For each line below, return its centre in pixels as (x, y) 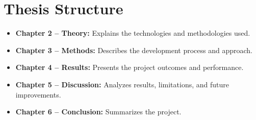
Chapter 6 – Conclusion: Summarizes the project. (98, 112)
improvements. (38, 94)
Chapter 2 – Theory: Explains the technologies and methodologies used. (133, 33)
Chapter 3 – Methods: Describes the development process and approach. (134, 50)
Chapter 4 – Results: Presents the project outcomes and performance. (130, 67)
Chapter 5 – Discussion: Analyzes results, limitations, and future (122, 84)
